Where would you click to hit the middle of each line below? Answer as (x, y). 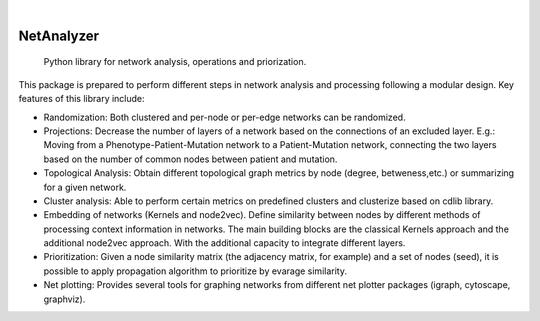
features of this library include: (81, 99)
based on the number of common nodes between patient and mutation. (190, 159)
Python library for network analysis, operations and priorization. (175, 62)
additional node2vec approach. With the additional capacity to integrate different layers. (224, 243)
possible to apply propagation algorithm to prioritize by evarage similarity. (195, 271)
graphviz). (64, 299)
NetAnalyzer (59, 35)
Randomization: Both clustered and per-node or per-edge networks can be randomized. (224, 117)
